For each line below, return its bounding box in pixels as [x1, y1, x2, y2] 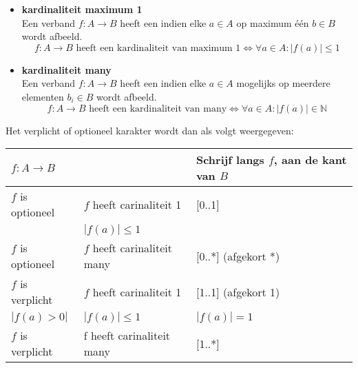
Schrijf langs [196, 152, 264, 168]
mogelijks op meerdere [236, 76, 330, 90]
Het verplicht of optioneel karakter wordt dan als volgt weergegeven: [6, 123, 294, 137]
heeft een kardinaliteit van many [89, 103, 227, 114]
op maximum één [236, 15, 309, 30]
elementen [21, 89, 64, 103]
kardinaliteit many [21, 62, 112, 76]
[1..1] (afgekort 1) [196, 283, 280, 300]
